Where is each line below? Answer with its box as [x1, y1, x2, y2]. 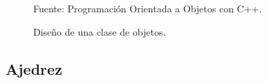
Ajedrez [6, 58, 62, 79]
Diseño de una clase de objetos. [33, 24, 166, 38]
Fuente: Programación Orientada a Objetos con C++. [33, 1, 262, 15]
